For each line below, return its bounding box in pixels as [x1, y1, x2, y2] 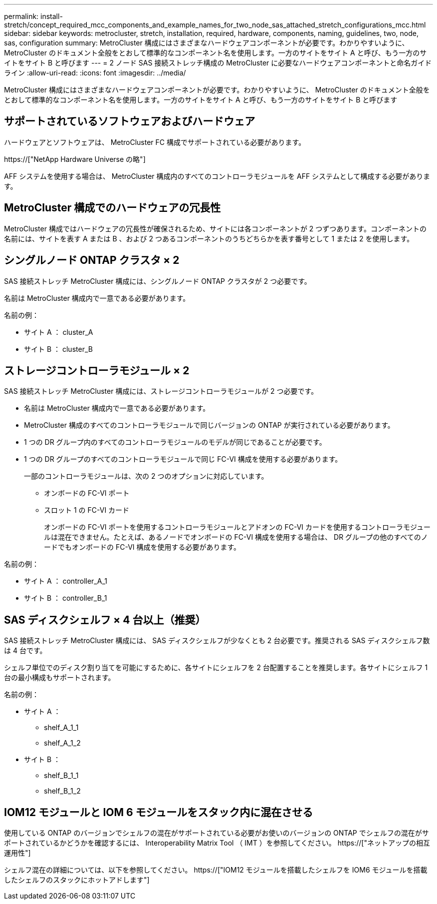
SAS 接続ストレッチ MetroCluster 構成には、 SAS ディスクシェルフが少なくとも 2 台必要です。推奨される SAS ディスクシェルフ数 [4, 636, 430, 645]
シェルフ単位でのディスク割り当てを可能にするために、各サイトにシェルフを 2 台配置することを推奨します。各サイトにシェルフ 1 [4, 663, 428, 672]
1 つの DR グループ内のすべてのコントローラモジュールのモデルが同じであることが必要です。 [24, 438, 326, 447]
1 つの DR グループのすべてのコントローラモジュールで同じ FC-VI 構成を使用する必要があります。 [24, 455, 342, 464]
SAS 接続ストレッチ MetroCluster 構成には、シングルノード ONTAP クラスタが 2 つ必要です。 [4, 276, 311, 285]
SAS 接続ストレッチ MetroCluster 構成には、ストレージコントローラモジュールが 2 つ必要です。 [4, 387, 318, 396]
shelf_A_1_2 [44, 739, 81, 748]
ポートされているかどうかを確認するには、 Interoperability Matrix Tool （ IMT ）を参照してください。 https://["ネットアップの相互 [4, 839, 430, 848]
